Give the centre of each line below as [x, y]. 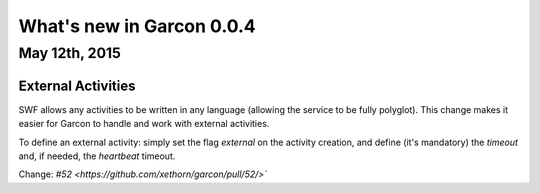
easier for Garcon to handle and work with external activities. [144, 124]
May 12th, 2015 [70, 53]
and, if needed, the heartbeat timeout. [97, 156]
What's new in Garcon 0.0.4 [137, 26]
